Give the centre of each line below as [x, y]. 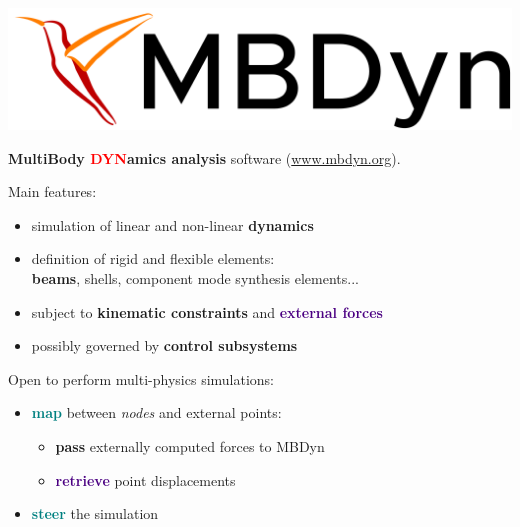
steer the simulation [95, 513]
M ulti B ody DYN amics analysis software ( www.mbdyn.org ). [204, 157]
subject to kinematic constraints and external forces [207, 311]
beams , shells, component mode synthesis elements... [195, 278]
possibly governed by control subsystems [164, 345]
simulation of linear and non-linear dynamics [172, 224]
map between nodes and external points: [156, 412]
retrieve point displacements [145, 479]
